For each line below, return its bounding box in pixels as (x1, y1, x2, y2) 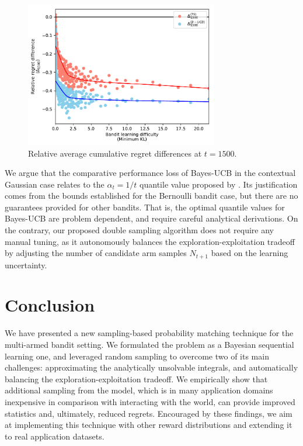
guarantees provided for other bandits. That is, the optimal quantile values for (5, 200, 285, 213)
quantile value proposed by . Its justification (140, 178, 298, 190)
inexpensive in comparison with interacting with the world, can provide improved (5, 395, 295, 407)
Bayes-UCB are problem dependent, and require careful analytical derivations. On (5, 212, 298, 224)
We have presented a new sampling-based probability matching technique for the (5, 327, 294, 339)
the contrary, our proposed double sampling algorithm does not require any (5, 224, 274, 236)
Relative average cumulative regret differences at (28, 147, 202, 159)
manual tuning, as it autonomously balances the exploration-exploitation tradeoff (5, 235, 295, 247)
